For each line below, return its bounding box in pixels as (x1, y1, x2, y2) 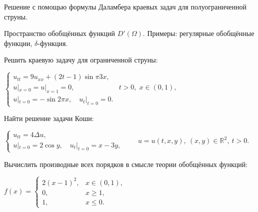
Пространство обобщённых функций (4, 28, 115, 38)
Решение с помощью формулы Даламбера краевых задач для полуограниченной (4, 1, 247, 11)
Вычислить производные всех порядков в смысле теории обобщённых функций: (4, 158, 248, 169)
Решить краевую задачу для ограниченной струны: (4, 54, 158, 65)
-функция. (37, 37, 68, 48)
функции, (4, 37, 32, 48)
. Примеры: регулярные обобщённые (142, 28, 254, 38)
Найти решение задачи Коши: (4, 113, 94, 123)
